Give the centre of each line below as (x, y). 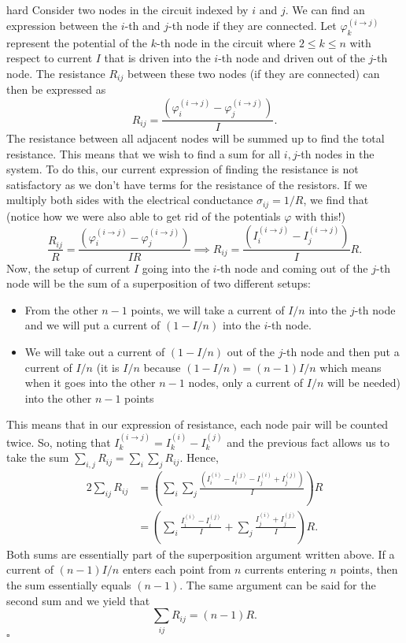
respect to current (50, 58)
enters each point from (177, 569)
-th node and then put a (341, 351)
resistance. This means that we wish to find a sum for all (144, 153)
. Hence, (199, 457)
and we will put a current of (92, 325)
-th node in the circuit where (226, 42)
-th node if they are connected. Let (253, 26)
